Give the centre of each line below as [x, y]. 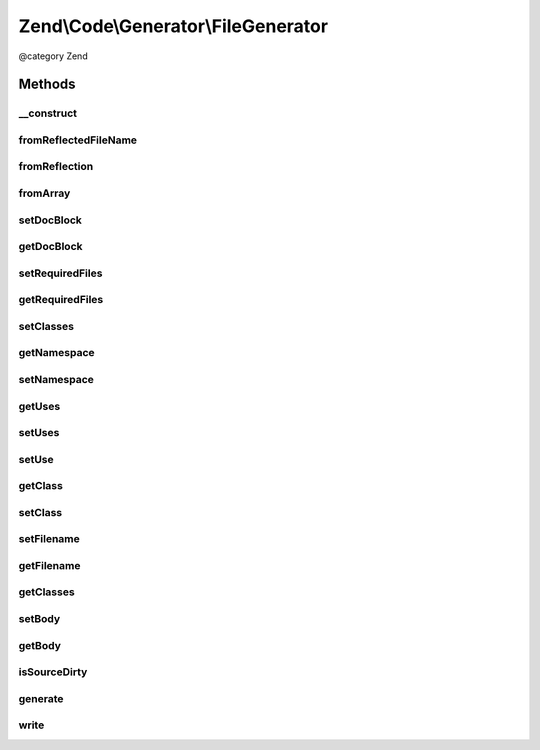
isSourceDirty [53, 672]
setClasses [46, 326]
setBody [39, 619]
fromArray [44, 193]
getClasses [46, 592]
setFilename [49, 539]
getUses [39, 406]
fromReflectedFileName [78, 140]
